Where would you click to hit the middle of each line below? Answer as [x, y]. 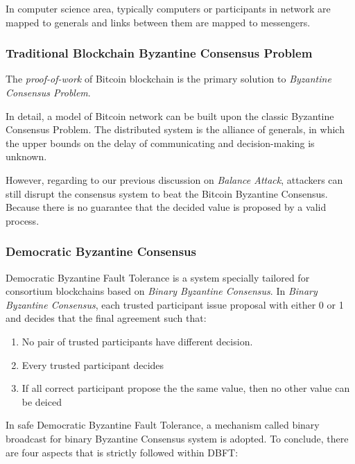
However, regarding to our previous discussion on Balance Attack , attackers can [174, 179]
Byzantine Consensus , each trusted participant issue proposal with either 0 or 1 [175, 304]
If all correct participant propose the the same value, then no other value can [186, 388]
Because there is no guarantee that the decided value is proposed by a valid [166, 207]
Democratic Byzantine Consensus [101, 251]
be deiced [42, 401]
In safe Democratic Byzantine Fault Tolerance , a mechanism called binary [163, 425]
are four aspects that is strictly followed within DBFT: [122, 452]
